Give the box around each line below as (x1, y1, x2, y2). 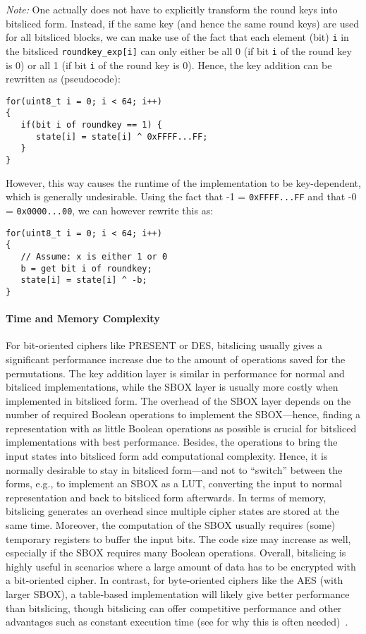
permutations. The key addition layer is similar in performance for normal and (6, 365, 345, 380)
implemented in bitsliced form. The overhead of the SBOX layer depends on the (6, 393, 351, 408)
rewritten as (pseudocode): (6, 71, 121, 86)
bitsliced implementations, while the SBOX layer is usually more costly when (6, 379, 338, 394)
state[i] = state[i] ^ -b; (20, 275, 147, 286)
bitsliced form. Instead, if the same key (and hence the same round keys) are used (6, 16, 360, 30)
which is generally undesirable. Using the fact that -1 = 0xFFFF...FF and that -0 (6, 189, 357, 204)
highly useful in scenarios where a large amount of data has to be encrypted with (6, 559, 356, 573)
